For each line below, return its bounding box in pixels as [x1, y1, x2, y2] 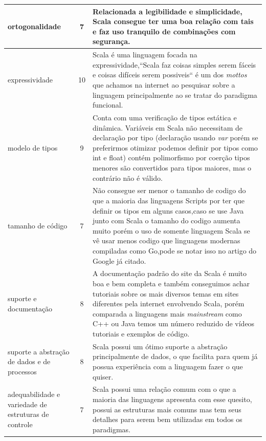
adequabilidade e [8, 389, 60, 400]
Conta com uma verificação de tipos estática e [92, 112, 237, 122]
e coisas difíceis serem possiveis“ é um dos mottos [92, 69, 247, 80]
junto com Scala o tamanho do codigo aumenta [92, 215, 240, 226]
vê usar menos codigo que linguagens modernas [92, 235, 240, 246]
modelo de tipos [8, 142, 58, 153]
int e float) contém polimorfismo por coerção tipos [92, 152, 250, 163]
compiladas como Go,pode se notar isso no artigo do [92, 245, 257, 256]
